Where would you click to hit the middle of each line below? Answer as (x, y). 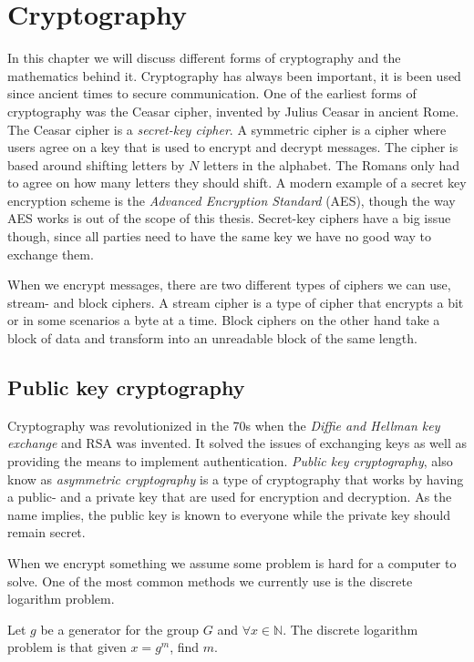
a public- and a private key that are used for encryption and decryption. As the (230, 497)
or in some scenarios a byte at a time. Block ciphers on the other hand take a (224, 320)
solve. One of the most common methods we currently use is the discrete (210, 581)
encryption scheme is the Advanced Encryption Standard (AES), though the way (232, 200)
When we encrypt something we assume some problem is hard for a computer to (232, 562)
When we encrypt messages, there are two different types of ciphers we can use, (229, 285)
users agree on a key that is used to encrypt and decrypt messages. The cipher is (233, 147)
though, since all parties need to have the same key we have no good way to (219, 236)
